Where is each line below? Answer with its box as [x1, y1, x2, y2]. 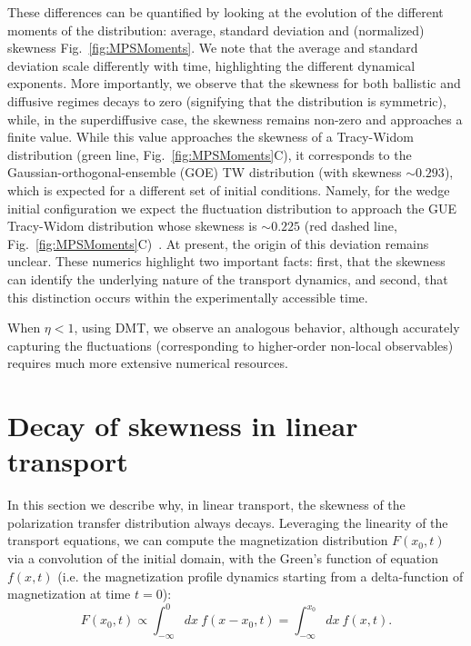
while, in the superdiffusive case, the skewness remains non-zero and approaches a [7, 109, 463, 128]
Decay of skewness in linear [7, 407, 358, 444]
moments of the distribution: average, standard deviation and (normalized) [7, 20, 425, 39]
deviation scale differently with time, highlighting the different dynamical [7, 55, 416, 75]
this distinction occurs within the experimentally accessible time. [7, 287, 368, 306]
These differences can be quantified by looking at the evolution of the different [7, 3, 444, 21]
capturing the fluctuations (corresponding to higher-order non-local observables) [7, 335, 454, 354]
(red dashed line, [304, 216, 397, 235]
